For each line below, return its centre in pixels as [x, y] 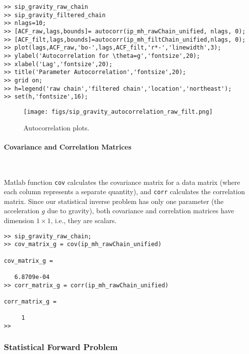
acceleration [22, 211]
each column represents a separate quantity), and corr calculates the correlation [124, 191]
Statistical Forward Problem [61, 347]
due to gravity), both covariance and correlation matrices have [141, 211]
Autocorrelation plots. [57, 127]
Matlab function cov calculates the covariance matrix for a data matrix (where [122, 182]
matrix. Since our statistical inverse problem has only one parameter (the [114, 201]
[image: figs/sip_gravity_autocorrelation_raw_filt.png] [118, 112]
